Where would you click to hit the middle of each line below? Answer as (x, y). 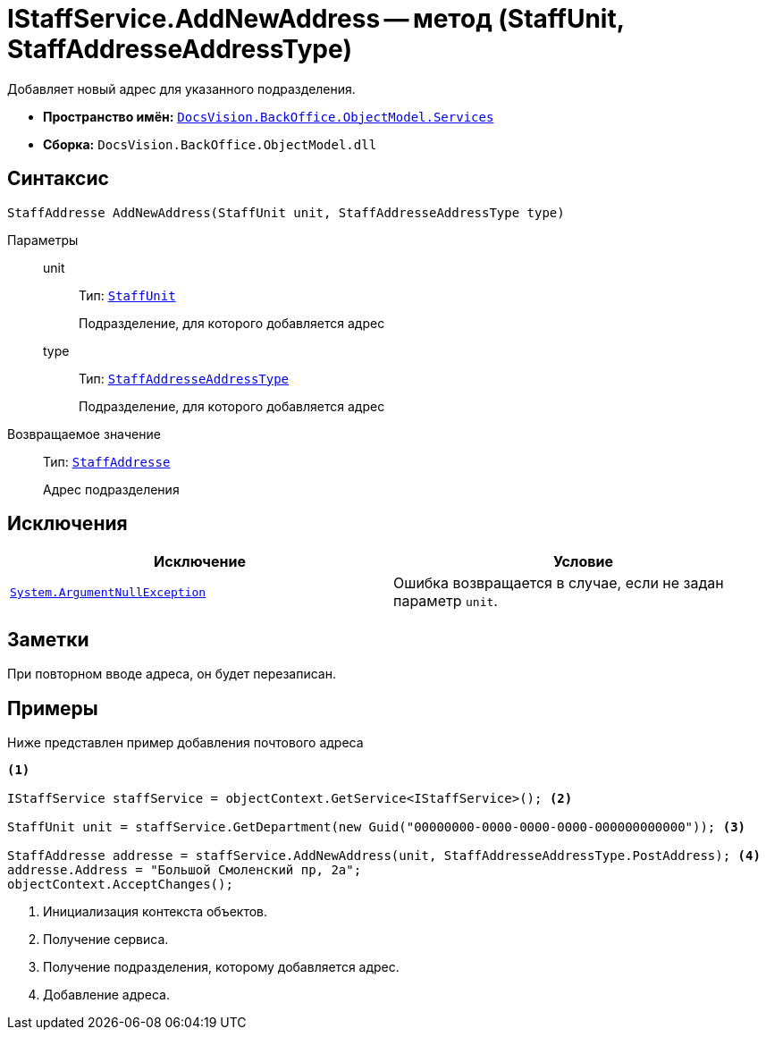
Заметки (48, 639)
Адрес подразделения (111, 489)
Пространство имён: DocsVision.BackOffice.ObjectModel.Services (269, 116)
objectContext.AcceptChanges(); (120, 885)
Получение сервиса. (106, 940)
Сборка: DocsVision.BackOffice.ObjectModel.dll (210, 144)
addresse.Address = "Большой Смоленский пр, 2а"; (185, 870)
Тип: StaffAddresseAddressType (184, 378)
